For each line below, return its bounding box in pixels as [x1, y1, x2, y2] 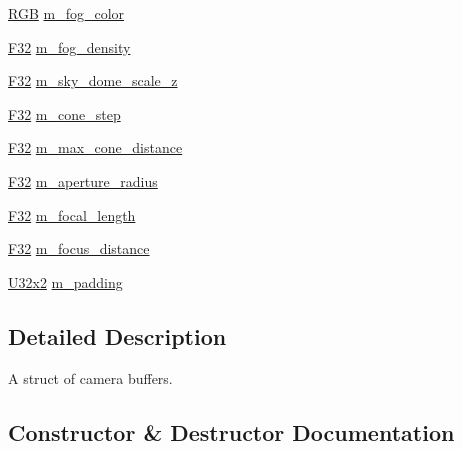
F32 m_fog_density [8, 36, 131, 57]
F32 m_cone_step [8, 103, 121, 124]
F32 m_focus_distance [8, 238, 150, 259]
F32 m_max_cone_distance [8, 137, 183, 158]
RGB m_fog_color [8, 3, 125, 23]
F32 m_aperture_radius [8, 170, 158, 191]
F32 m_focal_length [8, 204, 136, 225]
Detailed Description [8, 320, 227, 351]
